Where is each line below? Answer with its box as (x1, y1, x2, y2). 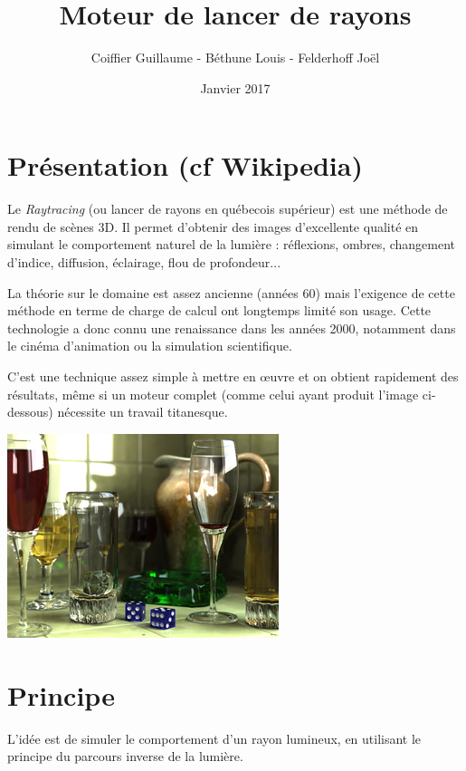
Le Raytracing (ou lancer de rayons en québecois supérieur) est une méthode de (7, 199, 448, 218)
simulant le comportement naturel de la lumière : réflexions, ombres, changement (7, 235, 456, 254)
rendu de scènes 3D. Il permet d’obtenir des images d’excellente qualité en (7, 217, 419, 236)
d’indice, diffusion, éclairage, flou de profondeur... (7, 253, 281, 272)
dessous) (7, 402, 53, 421)
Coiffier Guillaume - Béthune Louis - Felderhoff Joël (90, 48, 380, 67)
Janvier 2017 (200, 78, 271, 97)
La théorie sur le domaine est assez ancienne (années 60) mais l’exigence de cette (7, 283, 455, 302)
